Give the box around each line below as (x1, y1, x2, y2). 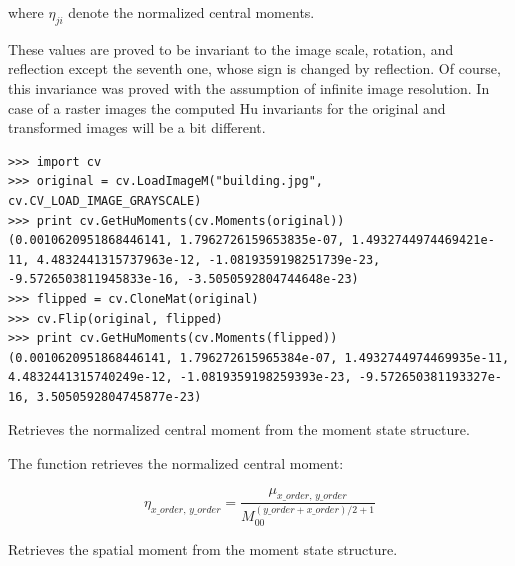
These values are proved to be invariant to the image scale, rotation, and (8, 38, 454, 59)
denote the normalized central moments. (68, 2, 315, 22)
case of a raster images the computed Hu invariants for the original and (8, 97, 446, 118)
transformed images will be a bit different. (8, 117, 266, 138)
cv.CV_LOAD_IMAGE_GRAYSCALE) (8, 193, 202, 208)
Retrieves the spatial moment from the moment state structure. (8, 538, 398, 559)
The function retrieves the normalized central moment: (8, 453, 344, 474)
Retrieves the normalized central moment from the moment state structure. (8, 419, 470, 440)
